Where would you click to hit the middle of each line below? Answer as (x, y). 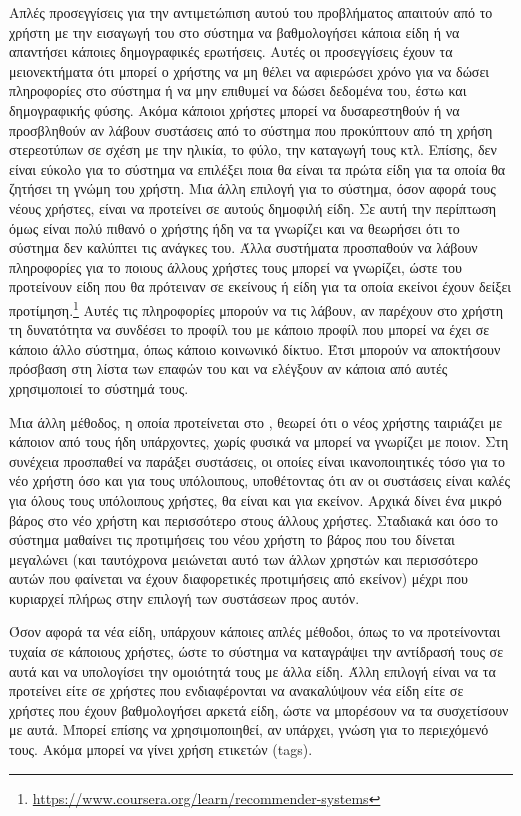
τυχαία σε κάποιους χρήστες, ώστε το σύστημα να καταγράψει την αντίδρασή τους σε (256, 651)
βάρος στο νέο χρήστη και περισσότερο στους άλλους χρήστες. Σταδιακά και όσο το (253, 519)
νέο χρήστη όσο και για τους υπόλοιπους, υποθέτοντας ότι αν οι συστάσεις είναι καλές (259, 480)
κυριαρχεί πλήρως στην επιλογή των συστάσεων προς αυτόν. (184, 597)
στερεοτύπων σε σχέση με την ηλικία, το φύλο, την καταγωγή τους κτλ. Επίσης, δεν (253, 149)
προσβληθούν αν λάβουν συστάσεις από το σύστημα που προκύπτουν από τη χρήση (251, 129)
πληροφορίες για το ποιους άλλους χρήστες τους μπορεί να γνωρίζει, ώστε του (235, 266)
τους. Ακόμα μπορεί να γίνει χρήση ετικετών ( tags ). (161, 749)
